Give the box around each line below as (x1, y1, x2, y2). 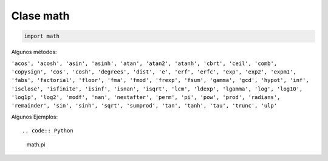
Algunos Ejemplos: (11, 113, 58, 120)
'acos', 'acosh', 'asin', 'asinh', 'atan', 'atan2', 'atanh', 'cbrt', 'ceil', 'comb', (11, 60, 278, 67)
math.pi (26, 140, 46, 148)
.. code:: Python (22, 128, 73, 134)
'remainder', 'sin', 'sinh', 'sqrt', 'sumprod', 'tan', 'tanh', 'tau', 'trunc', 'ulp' (11, 102, 278, 109)
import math (24, 33, 60, 39)
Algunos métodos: (11, 49, 57, 56)
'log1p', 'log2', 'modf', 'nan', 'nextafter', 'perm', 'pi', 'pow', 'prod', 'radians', (11, 94, 281, 101)
